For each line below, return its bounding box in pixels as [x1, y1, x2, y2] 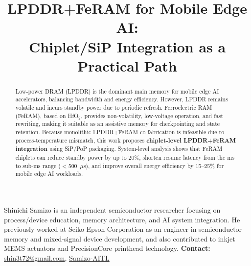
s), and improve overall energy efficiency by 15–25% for [83, 161, 224, 169]
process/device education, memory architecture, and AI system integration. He [4, 214, 240, 224]
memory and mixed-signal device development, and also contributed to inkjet [4, 233, 235, 243]
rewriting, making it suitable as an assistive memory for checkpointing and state [15, 120, 220, 128]
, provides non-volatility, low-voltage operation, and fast [81, 111, 224, 120]
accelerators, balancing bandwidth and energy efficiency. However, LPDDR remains [15, 95, 228, 103]
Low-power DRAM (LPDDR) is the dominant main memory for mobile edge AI [15, 87, 219, 95]
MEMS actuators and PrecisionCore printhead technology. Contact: [4, 243, 210, 253]
